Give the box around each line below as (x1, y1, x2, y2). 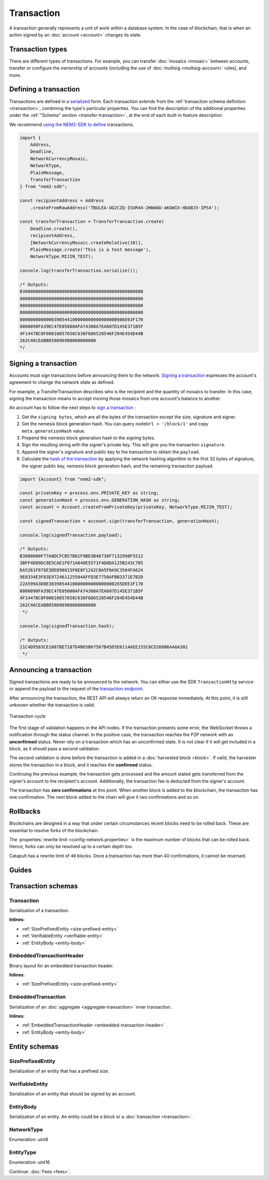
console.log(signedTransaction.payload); (19, 532, 123, 538)
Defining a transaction (9, 85, 80, 93)
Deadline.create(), (30, 225, 78, 231)
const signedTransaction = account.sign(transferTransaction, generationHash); (19, 518, 220, 524)
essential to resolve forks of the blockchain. (9, 827, 99, 833)
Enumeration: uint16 (9, 1160, 50, 1166)
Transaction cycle (9, 713, 46, 719)
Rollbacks (9, 807, 41, 816)
